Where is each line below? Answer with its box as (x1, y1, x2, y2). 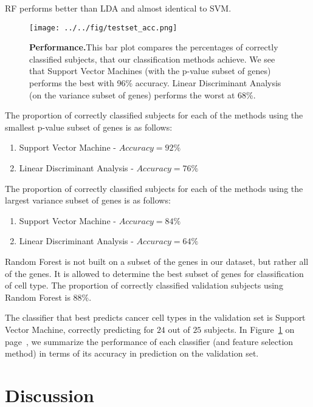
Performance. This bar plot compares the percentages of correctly (29, 41, 278, 53)
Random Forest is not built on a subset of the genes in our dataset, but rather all (5, 255, 309, 267)
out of (168, 323, 190, 335)
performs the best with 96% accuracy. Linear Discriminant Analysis (29, 77, 281, 89)
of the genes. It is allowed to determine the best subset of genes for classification (5, 267, 304, 279)
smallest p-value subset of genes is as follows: (5, 120, 173, 133)
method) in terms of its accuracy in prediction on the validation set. (5, 347, 259, 360)
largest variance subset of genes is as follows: (5, 194, 171, 207)
